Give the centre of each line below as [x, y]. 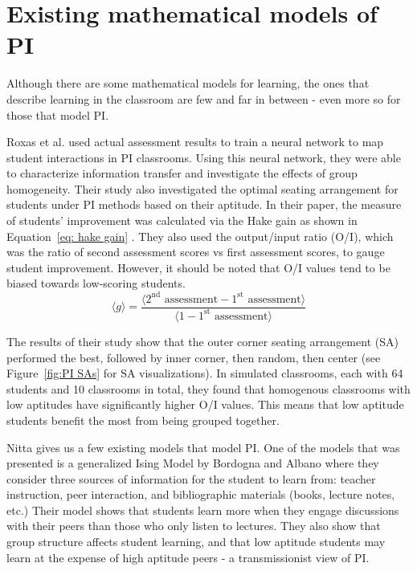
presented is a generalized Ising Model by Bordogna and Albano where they [193, 463]
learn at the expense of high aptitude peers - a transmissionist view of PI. [188, 557]
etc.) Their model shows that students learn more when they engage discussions [203, 510]
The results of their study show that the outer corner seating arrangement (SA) [202, 341]
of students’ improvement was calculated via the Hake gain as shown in [182, 220]
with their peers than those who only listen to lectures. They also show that [194, 526]
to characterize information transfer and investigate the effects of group [182, 173]
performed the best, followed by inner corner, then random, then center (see [194, 357]
